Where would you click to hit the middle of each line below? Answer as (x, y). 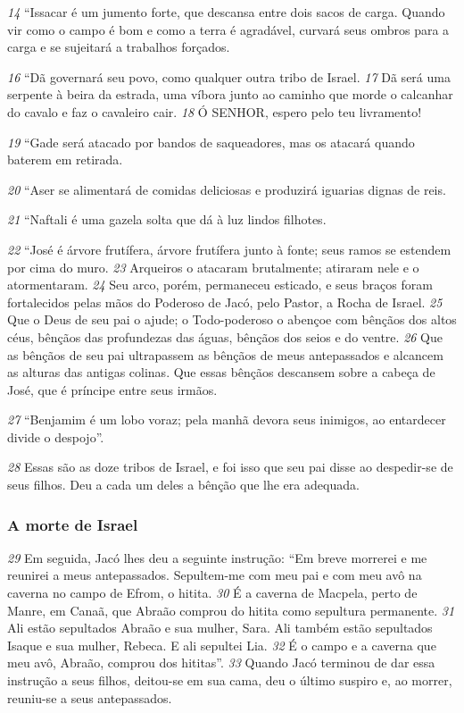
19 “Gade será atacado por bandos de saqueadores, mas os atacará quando (211, 142)
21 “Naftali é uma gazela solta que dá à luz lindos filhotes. (167, 219)
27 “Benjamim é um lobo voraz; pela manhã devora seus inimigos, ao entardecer (227, 419)
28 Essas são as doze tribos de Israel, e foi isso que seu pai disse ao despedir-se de (230, 467)
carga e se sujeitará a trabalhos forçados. (119, 47)
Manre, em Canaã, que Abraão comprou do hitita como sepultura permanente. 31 (231, 610)
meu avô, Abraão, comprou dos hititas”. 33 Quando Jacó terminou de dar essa (221, 663)
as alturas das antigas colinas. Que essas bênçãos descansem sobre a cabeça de (221, 372)
